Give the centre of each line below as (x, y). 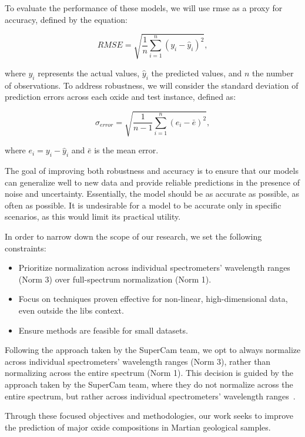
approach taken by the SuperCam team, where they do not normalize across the (149, 384)
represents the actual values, (89, 73)
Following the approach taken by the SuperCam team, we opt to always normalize (153, 350)
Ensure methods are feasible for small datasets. (103, 330)
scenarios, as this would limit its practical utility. (93, 216)
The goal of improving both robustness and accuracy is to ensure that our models (152, 171)
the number (273, 73)
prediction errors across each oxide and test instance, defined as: (120, 97)
